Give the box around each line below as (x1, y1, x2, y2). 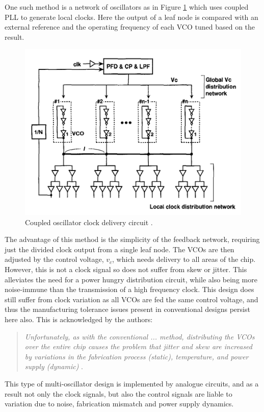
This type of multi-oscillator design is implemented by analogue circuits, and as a (5, 378, 259, 389)
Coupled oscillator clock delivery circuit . (25, 216, 153, 227)
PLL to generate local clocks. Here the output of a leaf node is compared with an (5, 11, 258, 22)
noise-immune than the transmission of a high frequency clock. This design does (5, 284, 254, 295)
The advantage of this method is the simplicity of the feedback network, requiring (5, 234, 260, 245)
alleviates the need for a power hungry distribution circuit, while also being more (5, 274, 257, 284)
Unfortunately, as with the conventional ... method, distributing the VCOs (24, 331, 255, 342)
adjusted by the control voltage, (5, 254, 104, 264)
